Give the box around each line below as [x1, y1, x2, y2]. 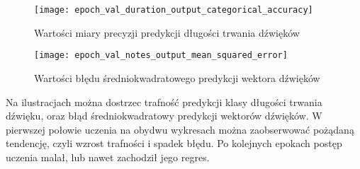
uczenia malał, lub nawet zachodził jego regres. [6, 149, 210, 164]
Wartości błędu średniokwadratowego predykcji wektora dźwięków [34, 70, 320, 85]
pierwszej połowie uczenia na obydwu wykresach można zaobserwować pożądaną [6, 122, 354, 136]
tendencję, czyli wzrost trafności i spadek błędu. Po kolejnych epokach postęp [6, 136, 342, 151]
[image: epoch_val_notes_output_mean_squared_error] [34, 50, 288, 61]
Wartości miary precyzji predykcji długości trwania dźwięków [34, 25, 300, 40]
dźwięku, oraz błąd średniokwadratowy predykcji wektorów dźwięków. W [6, 108, 322, 123]
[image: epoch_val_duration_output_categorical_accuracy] [34, 5, 313, 15]
